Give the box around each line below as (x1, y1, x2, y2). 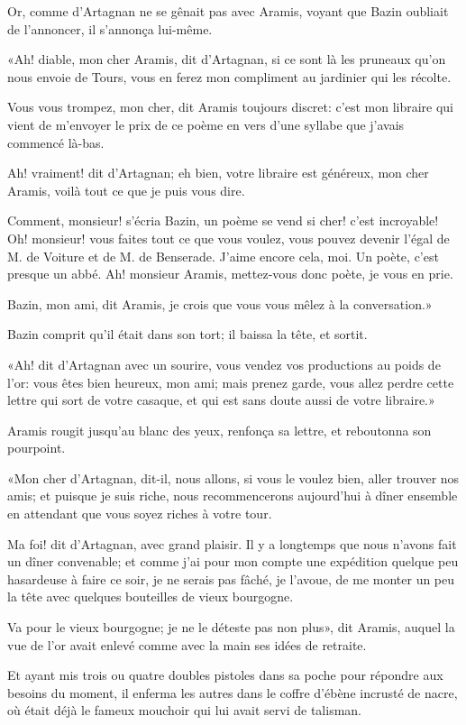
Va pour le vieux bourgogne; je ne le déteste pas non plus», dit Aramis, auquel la (7, 618, 455, 637)
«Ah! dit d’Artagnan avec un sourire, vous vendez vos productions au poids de (7, 354, 441, 373)
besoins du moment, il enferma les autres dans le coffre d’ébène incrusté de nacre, (7, 683, 458, 702)
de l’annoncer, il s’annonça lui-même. (7, 19, 213, 38)
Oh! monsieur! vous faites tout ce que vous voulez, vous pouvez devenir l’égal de (7, 228, 450, 247)
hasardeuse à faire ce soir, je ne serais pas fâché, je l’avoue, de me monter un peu (7, 569, 455, 588)
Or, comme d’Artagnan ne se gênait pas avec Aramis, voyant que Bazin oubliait (7, 2, 449, 20)
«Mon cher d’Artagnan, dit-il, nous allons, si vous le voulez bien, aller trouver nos (7, 468, 460, 487)
